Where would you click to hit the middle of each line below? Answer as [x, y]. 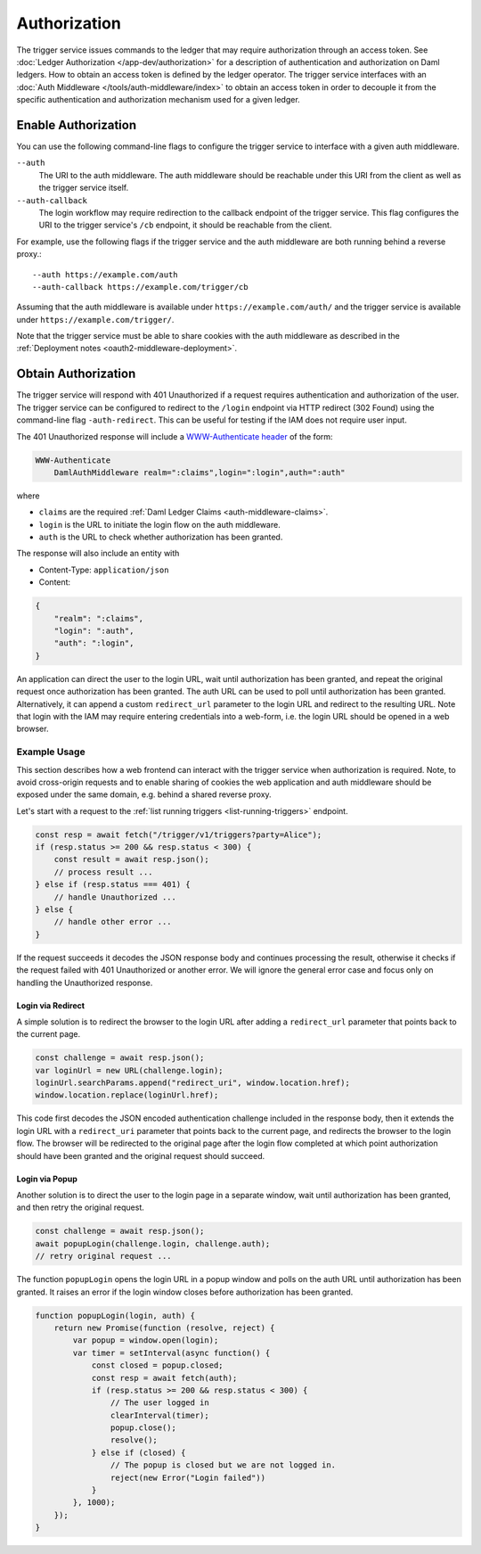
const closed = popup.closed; [157, 1365]
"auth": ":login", [94, 643]
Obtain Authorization [76, 374]
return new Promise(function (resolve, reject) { [164, 1328]
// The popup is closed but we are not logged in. [223, 1465]
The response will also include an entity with [98, 554]
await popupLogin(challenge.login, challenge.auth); [153, 1243]
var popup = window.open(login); [146, 1340]
